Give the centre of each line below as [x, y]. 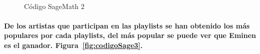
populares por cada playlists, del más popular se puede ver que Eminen [130, 35]
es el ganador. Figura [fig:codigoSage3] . [73, 45]
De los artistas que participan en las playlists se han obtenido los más [127, 25]
